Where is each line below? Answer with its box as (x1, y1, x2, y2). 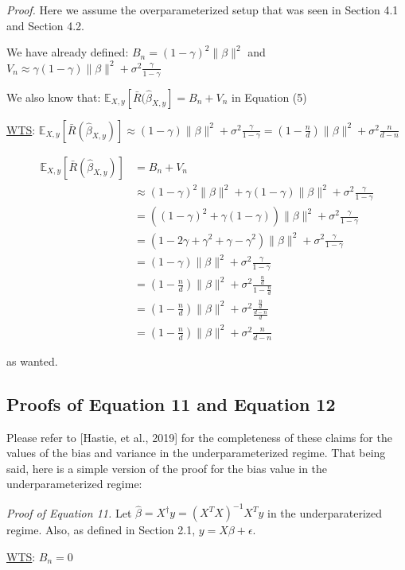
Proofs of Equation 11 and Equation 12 (6, 391, 336, 416)
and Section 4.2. (6, 17, 85, 33)
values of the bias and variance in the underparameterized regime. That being (6, 444, 386, 461)
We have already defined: (6, 44, 129, 60)
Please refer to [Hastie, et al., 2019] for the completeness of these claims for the (6, 428, 392, 445)
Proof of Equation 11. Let (6, 504, 132, 521)
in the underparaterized (267, 504, 383, 521)
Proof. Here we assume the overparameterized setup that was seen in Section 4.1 (6, 2, 399, 17)
